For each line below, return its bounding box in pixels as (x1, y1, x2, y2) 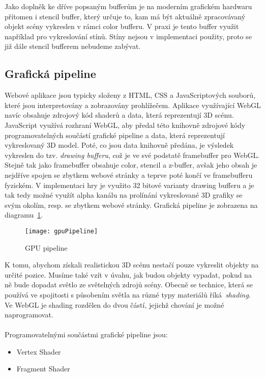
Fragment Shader (16, 363, 70, 374)
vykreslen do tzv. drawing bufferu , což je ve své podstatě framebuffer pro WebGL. (5, 149, 260, 160)
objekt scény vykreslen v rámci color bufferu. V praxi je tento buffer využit (5, 21, 239, 32)
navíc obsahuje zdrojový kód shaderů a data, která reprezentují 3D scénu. (5, 110, 234, 120)
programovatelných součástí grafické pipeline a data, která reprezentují (5, 129, 225, 140)
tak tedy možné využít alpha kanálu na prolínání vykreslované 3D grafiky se (5, 190, 243, 200)
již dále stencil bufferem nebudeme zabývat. (5, 41, 141, 51)
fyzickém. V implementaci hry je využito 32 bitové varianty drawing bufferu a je (5, 179, 254, 190)
